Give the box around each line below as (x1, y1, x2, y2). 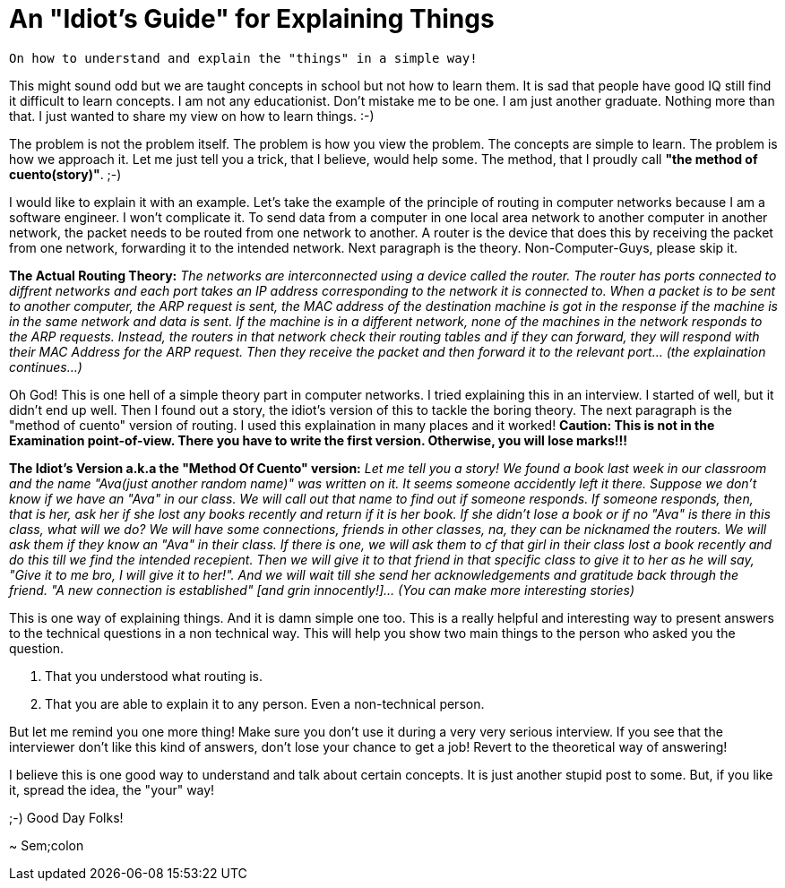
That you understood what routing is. (45, 668, 263, 684)
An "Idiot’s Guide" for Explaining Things (9, 4, 495, 34)
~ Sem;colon (9, 837, 84, 853)
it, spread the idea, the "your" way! (9, 781, 215, 797)
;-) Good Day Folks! (9, 809, 124, 825)
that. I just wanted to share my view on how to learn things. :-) (9, 108, 375, 124)
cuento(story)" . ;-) (9, 166, 122, 182)
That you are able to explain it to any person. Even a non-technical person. (45, 695, 485, 711)
